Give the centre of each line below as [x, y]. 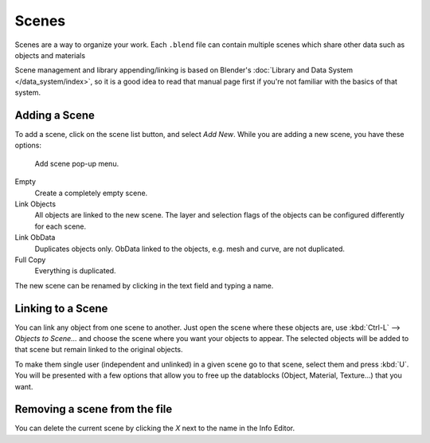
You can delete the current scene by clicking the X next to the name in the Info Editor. [155, 428]
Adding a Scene [55, 115]
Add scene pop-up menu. [77, 163]
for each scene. [61, 226]
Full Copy [30, 260]
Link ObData [35, 237]
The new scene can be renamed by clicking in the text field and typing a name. [144, 285]
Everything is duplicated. [75, 271]
